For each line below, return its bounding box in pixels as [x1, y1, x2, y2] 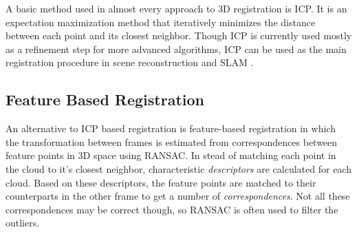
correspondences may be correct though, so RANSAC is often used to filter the [6, 202, 338, 216]
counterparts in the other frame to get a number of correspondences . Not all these [6, 189, 350, 203]
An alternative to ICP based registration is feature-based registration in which [6, 121, 336, 136]
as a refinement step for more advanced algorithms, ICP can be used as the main [6, 41, 347, 56]
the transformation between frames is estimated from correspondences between [6, 134, 338, 149]
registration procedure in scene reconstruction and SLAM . [6, 55, 254, 70]
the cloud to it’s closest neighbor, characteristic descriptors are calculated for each [6, 161, 351, 176]
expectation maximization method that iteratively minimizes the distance [6, 14, 316, 29]
